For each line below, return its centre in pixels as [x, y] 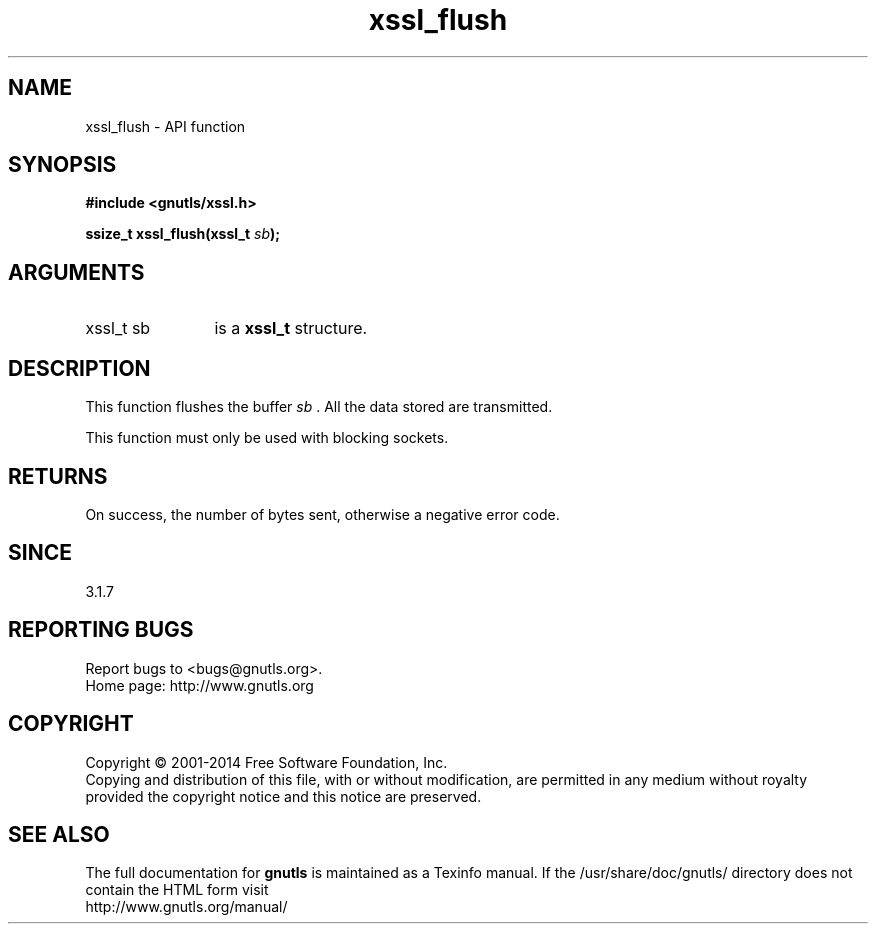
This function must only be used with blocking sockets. [267, 438]
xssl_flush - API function [165, 126]
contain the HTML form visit [177, 890]
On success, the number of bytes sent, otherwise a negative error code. [322, 514]
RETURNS [58, 476]
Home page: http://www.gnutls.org [199, 685]
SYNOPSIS [62, 165]
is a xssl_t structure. [291, 328]
